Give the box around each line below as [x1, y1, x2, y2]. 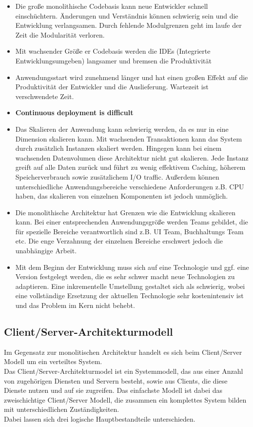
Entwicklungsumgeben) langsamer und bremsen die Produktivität [15, 55, 212, 65]
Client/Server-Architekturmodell [4, 324, 173, 339]
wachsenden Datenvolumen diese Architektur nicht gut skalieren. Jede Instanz [15, 152, 249, 163]
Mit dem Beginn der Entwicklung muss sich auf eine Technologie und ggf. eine [15, 262, 249, 272]
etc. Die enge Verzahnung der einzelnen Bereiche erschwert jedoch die [15, 236, 223, 246]
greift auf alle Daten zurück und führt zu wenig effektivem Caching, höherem [15, 162, 246, 172]
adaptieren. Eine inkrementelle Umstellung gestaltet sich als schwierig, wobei [15, 281, 245, 291]
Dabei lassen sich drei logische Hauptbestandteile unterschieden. [4, 413, 195, 424]
